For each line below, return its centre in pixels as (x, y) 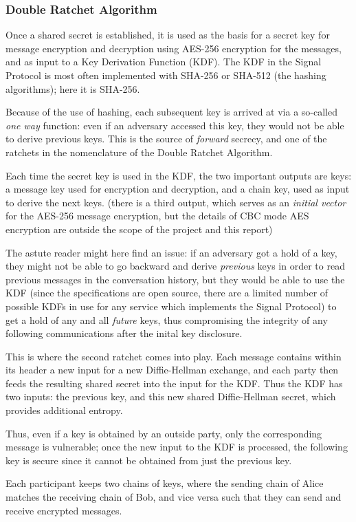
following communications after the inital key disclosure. (124, 333)
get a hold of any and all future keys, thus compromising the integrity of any (167, 319)
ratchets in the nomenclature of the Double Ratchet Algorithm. (139, 152)
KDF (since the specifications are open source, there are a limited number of (167, 293)
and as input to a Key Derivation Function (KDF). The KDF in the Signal (164, 62)
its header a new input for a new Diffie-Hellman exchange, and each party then (172, 370)
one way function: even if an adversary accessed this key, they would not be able (175, 125)
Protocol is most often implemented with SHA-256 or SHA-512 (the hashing (166, 75)
